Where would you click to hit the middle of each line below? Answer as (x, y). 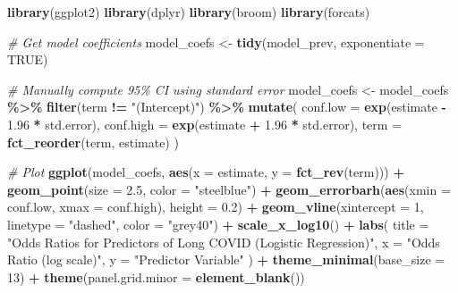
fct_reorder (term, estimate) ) (93, 142)
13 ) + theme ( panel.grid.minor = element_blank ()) (156, 276)
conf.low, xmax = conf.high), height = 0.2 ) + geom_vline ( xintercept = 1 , (216, 207)
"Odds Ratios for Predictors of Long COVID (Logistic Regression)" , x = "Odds (224, 242)
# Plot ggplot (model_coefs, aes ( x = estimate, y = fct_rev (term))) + (206, 172)
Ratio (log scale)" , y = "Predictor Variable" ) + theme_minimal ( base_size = (226, 260)
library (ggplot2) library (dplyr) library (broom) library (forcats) (189, 12)
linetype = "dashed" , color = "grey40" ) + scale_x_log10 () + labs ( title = (218, 224)
